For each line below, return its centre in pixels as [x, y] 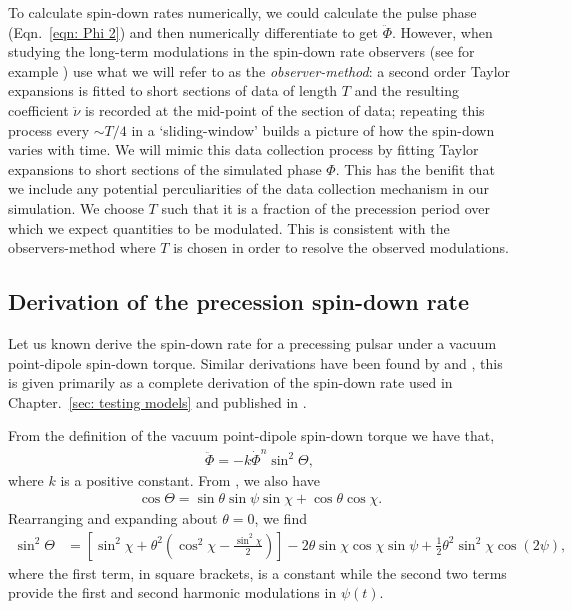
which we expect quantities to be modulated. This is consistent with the [229, 227]
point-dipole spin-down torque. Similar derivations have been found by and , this [255, 362]
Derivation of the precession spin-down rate [238, 301]
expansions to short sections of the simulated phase [165, 168]
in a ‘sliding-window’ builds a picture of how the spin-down [313, 129]
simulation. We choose [76, 207]
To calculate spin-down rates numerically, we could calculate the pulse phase [242, 12]
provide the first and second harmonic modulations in [172, 592]
